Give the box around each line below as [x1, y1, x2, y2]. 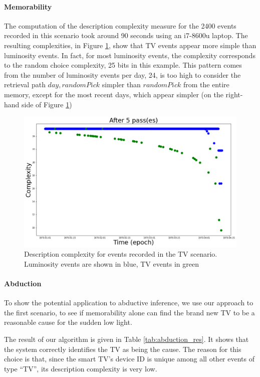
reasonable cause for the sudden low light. [4, 317, 132, 327]
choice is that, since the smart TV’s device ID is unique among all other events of [4, 353, 254, 364]
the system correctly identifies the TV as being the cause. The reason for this [4, 343, 241, 354]
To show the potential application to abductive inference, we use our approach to [4, 297, 253, 308]
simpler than [102, 79, 141, 90]
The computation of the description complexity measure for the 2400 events [4, 20, 236, 31]
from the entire [183, 79, 229, 90]
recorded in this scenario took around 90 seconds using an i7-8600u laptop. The [4, 30, 248, 41]
